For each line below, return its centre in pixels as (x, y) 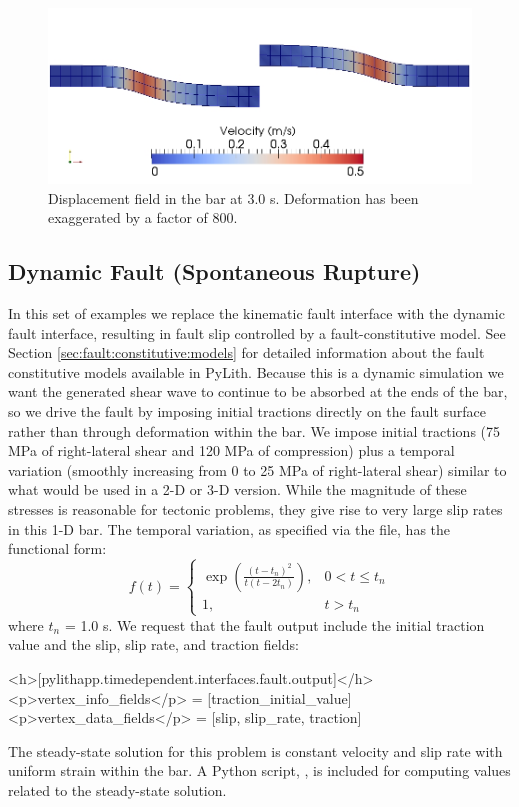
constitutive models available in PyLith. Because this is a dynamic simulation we (256, 371)
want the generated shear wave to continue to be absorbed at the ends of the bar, (258, 391)
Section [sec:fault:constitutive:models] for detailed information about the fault (246, 352)
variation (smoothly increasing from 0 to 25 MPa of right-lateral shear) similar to (257, 469)
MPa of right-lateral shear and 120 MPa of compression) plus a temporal (231, 450)
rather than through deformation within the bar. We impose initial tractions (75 (254, 430)
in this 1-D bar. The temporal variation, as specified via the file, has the (229, 528)
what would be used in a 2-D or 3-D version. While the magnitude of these (237, 489)
